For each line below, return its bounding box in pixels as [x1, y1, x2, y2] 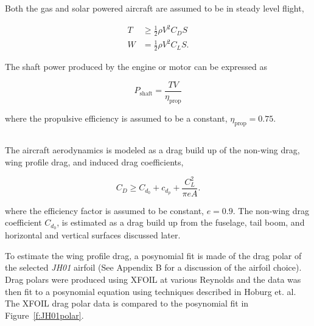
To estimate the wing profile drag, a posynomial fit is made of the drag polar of [5, 249, 302, 262]
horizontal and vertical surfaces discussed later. [5, 229, 181, 241]
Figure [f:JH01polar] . [5, 308, 84, 321]
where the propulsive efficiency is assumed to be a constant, [5, 111, 228, 124]
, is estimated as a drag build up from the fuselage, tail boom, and [57, 216, 305, 229]
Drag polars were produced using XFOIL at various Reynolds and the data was [5, 272, 301, 285]
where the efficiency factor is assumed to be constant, [5, 204, 204, 217]
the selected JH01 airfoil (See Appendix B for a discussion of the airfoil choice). [5, 261, 302, 274]
